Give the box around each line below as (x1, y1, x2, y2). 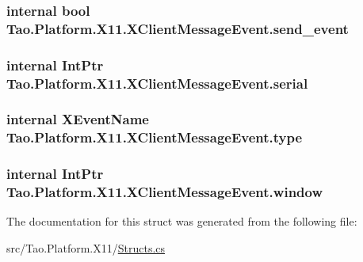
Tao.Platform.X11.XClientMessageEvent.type (6, 127, 303, 147)
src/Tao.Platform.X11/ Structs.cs (6, 240, 166, 256)
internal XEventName (6, 109, 149, 129)
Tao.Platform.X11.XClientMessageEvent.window (6, 182, 323, 202)
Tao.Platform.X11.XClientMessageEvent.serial (6, 73, 308, 93)
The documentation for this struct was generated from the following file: (6, 213, 357, 230)
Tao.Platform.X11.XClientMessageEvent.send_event (6, 18, 349, 38)
